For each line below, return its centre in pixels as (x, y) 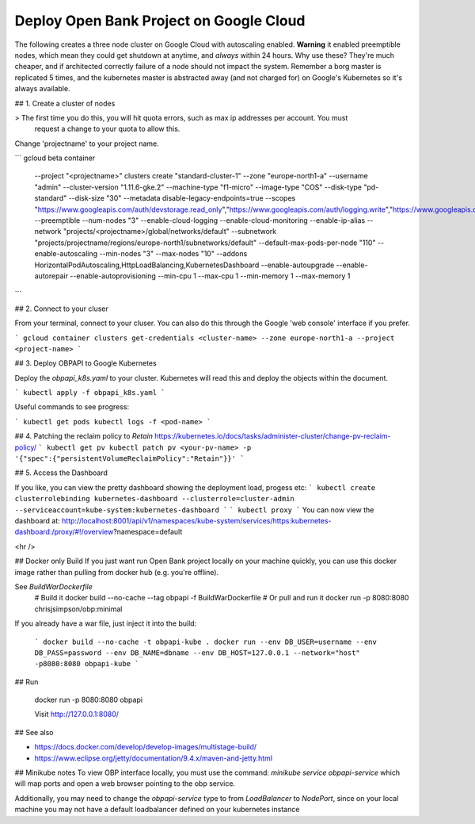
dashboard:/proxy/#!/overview (64, 532)
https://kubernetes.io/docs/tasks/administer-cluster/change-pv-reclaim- (273, 436)
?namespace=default (148, 532)
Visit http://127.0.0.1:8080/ (76, 715)
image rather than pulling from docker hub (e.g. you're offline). (117, 572)
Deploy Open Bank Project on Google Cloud (160, 21)
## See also (34, 732)
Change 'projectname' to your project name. (87, 144)
